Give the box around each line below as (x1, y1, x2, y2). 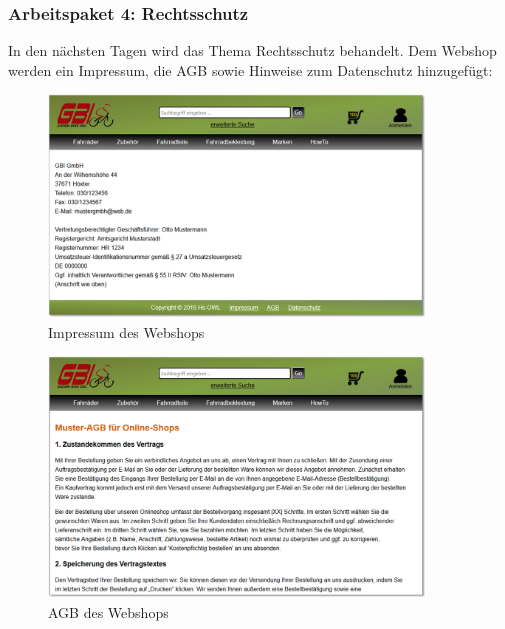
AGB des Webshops (48, 601, 169, 622)
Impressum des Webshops (48, 321, 205, 342)
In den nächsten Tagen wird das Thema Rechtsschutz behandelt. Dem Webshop (8, 40, 497, 61)
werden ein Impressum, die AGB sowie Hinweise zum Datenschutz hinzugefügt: (8, 59, 493, 80)
